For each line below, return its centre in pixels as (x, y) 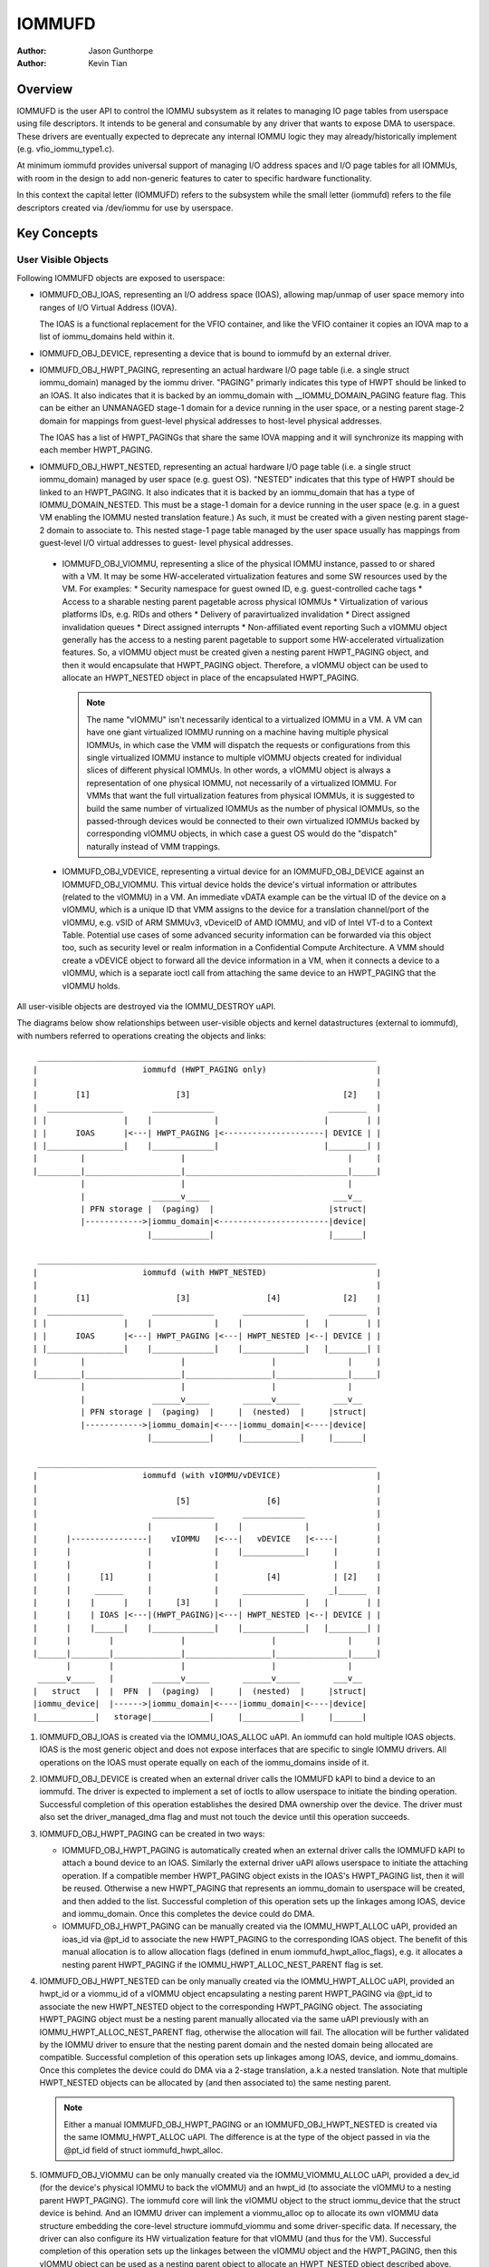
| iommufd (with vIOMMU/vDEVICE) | (207, 1475)
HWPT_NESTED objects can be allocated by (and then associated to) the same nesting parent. (215, 2083)
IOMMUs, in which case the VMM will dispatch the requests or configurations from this (249, 744)
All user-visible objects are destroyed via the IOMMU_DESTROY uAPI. (146, 1007)
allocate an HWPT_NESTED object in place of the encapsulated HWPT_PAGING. (211, 678)
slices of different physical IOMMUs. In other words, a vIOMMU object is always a (239, 770)
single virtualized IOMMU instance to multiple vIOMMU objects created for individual (244, 758)
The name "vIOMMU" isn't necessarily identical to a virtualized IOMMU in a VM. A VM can (254, 719)
